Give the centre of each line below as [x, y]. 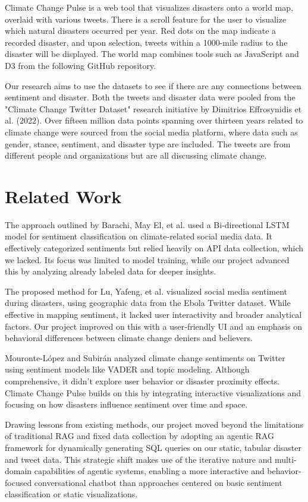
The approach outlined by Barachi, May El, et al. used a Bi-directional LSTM [147, 224]
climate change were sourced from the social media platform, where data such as [151, 132]
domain [18, 471]
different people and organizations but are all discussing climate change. [136, 155]
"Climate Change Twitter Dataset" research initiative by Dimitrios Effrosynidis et [153, 108]
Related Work [63, 196]
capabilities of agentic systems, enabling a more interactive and [149, 471]
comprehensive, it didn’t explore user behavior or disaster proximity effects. [142, 381]
